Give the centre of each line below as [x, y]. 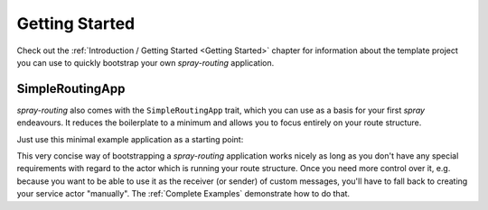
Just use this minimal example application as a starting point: [130, 139]
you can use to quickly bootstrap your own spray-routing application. [145, 62]
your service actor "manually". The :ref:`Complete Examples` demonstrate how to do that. [183, 194]
